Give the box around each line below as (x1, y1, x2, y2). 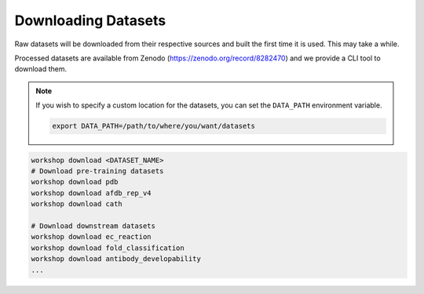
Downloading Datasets (14, 12, 166, 29)
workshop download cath (31, 200, 123, 209)
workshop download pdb (31, 177, 119, 187)
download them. (14, 64, 68, 74)
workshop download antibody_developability (31, 255, 202, 263)
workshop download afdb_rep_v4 (31, 188, 152, 198)
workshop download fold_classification (31, 243, 185, 252)
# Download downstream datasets (31, 222, 156, 230)
